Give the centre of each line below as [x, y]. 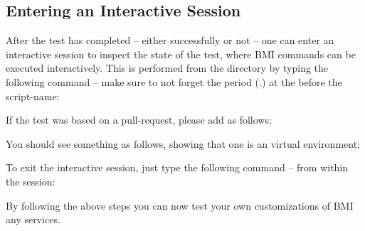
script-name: [33, 96]
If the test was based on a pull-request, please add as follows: [139, 120]
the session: [31, 181]
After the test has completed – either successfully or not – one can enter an [170, 40]
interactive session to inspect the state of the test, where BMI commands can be [181, 54]
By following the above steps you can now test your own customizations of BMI [180, 205]
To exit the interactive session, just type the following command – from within [177, 167]
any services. [33, 219]
